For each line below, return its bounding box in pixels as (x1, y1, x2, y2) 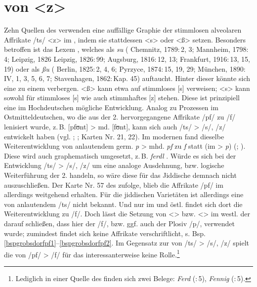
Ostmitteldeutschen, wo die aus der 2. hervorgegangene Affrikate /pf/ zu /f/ (4, 112, 236, 122)
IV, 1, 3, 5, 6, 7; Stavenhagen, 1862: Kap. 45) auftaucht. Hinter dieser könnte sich (4, 73, 251, 83)
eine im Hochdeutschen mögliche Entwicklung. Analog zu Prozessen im (4, 102, 218, 112)
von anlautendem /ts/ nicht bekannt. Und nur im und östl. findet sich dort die (4, 199, 243, 209)
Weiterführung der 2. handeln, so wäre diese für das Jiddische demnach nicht (4, 170, 237, 180)
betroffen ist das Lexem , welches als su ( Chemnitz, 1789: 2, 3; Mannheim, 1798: (4, 44, 249, 54)
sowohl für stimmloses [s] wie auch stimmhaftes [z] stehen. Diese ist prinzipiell (4, 92, 240, 103)
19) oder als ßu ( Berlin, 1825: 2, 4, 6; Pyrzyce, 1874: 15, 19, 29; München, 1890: (4, 63, 246, 74)
